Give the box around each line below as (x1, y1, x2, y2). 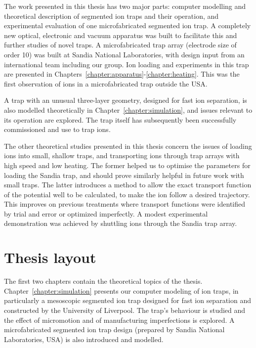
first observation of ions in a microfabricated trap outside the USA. (4, 78, 208, 88)
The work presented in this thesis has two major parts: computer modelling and (4, 1, 246, 11)
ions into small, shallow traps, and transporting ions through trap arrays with (4, 150, 240, 161)
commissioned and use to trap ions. (4, 124, 111, 134)
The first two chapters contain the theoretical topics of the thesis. (4, 276, 203, 286)
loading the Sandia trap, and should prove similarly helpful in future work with (4, 170, 244, 180)
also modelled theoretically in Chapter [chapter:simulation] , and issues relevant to (4, 104, 253, 115)
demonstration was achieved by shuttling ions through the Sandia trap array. (4, 218, 237, 228)
